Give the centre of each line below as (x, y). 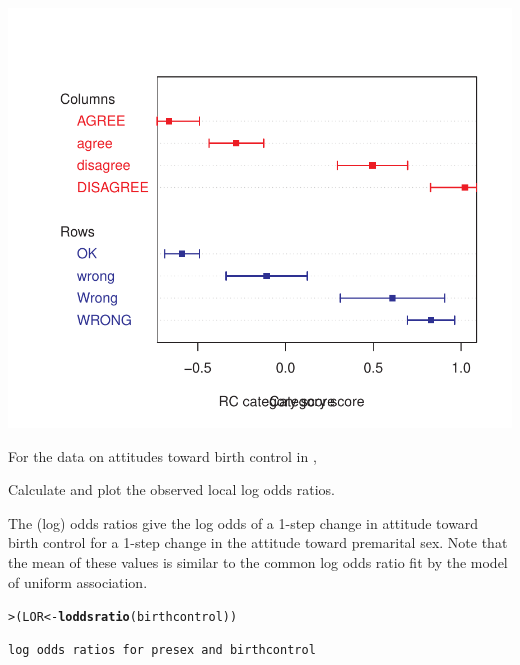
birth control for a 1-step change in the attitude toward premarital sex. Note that (258, 542)
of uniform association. (78, 581)
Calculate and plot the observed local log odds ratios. (171, 489)
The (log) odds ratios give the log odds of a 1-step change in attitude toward (243, 522)
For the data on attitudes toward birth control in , (162, 455)
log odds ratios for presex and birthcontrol (162, 649)
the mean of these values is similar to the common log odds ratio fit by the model (258, 561)
